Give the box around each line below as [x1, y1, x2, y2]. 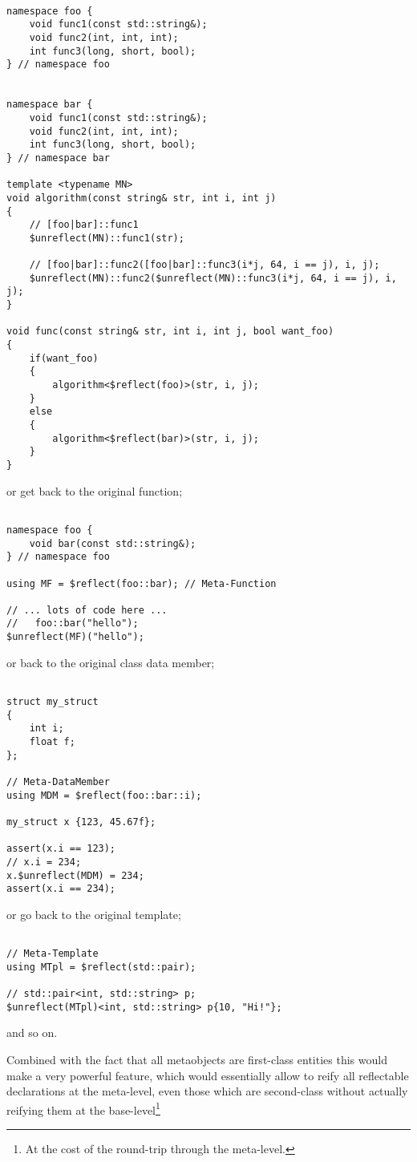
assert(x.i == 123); [6, 843, 116, 855]
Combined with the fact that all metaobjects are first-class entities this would [6, 1051, 387, 1067]
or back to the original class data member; [6, 654, 215, 670]
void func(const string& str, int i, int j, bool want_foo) [6, 326, 334, 338]
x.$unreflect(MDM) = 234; [6, 869, 144, 881]
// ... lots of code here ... [6, 604, 168, 616]
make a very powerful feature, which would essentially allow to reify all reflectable [6, 1067, 409, 1083]
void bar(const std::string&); [29, 537, 196, 549]
